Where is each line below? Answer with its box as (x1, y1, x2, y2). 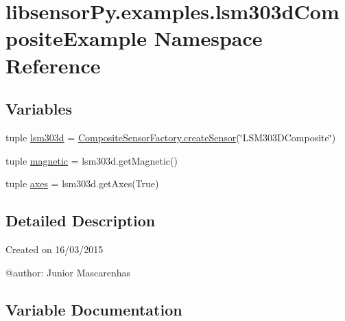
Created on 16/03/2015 (5, 241, 104, 256)
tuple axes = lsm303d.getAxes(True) (5, 176, 159, 191)
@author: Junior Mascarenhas (5, 265, 131, 279)
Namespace (154, 24, 263, 52)
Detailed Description (5, 210, 156, 231)
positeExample (5, 24, 147, 52)
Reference (5, 51, 101, 79)
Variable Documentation (5, 298, 182, 320)
